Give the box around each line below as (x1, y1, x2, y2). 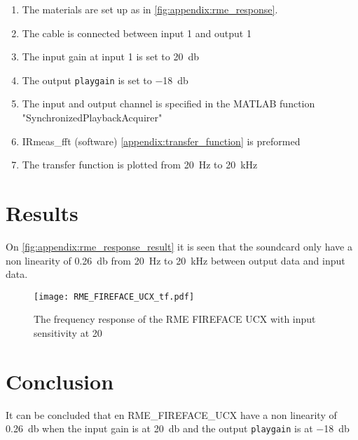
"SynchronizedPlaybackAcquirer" (22, 110, 163, 125)
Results (6, 199, 78, 227)
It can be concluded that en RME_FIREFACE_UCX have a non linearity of (6, 407, 337, 422)
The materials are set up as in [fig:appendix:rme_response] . (22, 2, 278, 16)
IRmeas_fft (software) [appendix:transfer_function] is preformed (22, 133, 301, 148)
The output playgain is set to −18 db (22, 72, 188, 87)
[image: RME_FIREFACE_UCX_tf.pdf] (34, 291, 195, 302)
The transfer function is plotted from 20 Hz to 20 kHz (22, 157, 258, 172)
